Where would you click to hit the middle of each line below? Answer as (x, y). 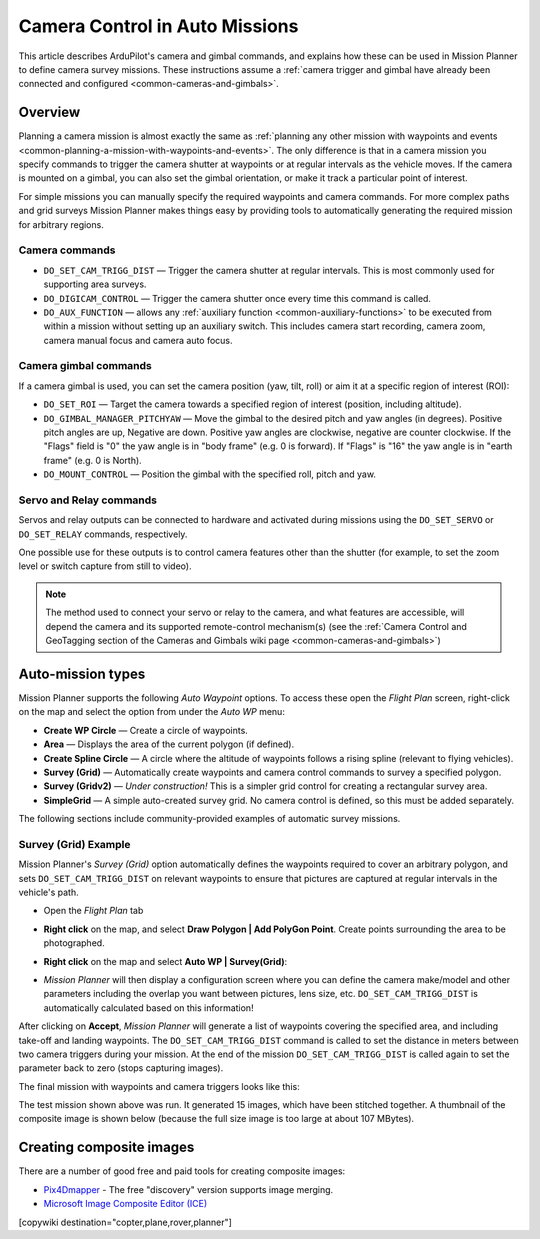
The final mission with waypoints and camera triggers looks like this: (159, 1086)
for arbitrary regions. (61, 224)
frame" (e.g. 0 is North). (92, 460)
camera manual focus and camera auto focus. (138, 340)
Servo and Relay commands (88, 500)
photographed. (74, 943)
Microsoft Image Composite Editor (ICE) (125, 1204)
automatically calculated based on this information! (148, 1007)
